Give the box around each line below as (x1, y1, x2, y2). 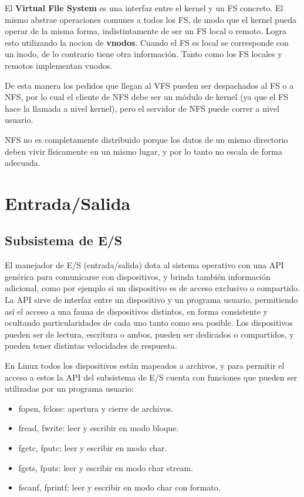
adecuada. (5, 156, 40, 169)
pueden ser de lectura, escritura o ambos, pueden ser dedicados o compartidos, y (5, 328, 294, 340)
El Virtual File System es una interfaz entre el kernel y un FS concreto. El (5, 2, 283, 14)
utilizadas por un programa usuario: (5, 382, 134, 395)
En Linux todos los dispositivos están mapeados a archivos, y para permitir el (5, 359, 285, 372)
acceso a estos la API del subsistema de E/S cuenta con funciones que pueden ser (5, 371, 298, 383)
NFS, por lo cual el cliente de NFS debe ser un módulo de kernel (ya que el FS (5, 91, 288, 103)
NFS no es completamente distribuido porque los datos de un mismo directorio (5, 133, 288, 145)
